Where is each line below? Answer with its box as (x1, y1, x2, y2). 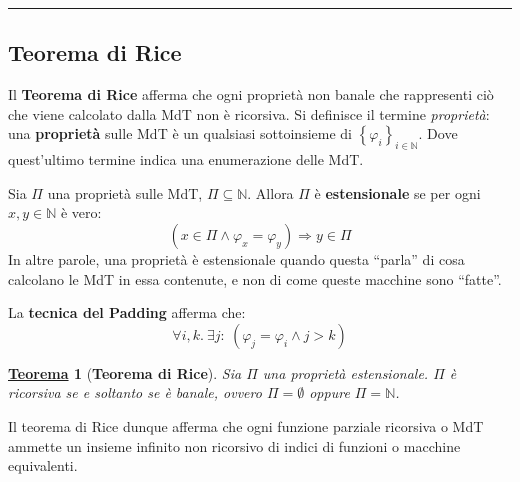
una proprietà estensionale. (262, 362, 429, 383)
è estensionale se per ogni (314, 182, 481, 203)
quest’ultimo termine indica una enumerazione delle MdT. (8, 149, 364, 170)
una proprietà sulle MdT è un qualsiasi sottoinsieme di (8, 123, 352, 144)
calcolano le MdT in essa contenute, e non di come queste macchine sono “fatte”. (8, 268, 502, 289)
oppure (309, 382, 350, 403)
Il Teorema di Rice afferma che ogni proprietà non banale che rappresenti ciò (8, 84, 494, 105)
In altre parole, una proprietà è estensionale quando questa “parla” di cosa (8, 248, 465, 269)
